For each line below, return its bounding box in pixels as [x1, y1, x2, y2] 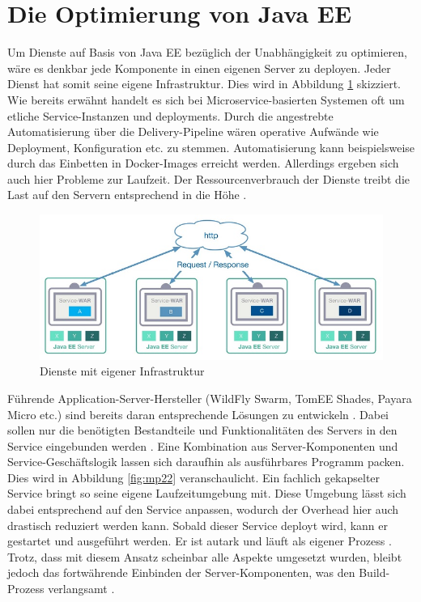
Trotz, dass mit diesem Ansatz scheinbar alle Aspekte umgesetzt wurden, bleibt [7, 548, 402, 565]
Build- [359, 564, 390, 581]
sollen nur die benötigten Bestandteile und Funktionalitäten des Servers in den [7, 422, 398, 439]
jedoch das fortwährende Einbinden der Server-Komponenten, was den [7, 564, 355, 581]
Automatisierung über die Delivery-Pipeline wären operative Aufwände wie [7, 123, 379, 140]
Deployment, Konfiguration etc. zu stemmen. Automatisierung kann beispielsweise [7, 138, 415, 155]
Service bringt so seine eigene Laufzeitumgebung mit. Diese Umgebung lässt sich [7, 485, 406, 502]
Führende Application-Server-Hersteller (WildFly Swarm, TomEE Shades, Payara [7, 389, 412, 406]
